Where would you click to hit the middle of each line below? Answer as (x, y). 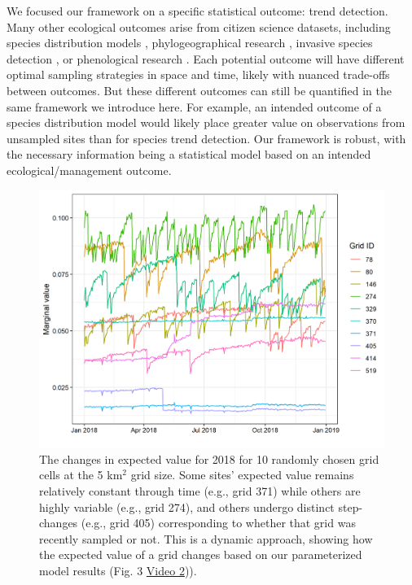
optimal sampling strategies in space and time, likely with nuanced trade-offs (198, 74)
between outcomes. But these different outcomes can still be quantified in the (199, 90)
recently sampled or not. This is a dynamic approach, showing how (206, 538)
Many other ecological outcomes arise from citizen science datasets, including (199, 26)
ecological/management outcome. (89, 170)
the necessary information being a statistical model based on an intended (189, 154)
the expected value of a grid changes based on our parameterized (201, 554)
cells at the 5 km (81, 475)
